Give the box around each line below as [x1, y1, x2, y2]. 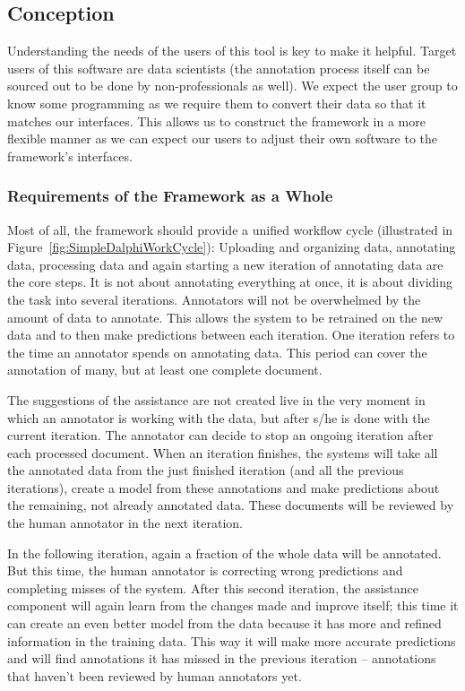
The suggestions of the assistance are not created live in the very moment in [7, 390, 426, 409]
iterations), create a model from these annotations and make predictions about [7, 478, 440, 497]
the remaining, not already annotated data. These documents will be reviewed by [7, 496, 454, 514]
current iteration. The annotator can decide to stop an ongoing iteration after [7, 426, 434, 445]
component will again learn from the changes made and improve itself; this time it [7, 596, 459, 615]
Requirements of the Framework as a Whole [7, 185, 333, 207]
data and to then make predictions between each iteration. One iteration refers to [7, 325, 455, 344]
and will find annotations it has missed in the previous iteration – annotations [7, 649, 436, 668]
